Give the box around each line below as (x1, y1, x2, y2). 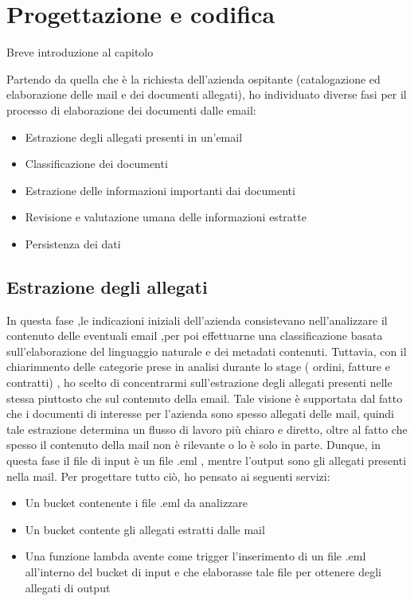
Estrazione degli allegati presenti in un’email (25, 128, 243, 145)
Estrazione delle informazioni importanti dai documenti (25, 181, 295, 198)
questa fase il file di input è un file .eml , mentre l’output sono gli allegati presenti (6, 452, 407, 469)
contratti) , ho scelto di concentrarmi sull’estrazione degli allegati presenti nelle (6, 374, 393, 391)
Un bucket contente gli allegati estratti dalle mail (25, 521, 265, 537)
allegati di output (25, 579, 111, 595)
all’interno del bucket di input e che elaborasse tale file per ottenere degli (25, 563, 381, 580)
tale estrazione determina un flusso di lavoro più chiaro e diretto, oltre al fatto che (6, 420, 408, 437)
